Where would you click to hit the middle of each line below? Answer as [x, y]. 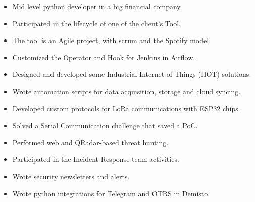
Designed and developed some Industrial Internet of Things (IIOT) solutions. [132, 74]
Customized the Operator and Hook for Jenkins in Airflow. [104, 57]
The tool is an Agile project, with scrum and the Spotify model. [112, 40]
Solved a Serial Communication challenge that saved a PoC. [105, 125]
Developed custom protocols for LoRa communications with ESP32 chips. [126, 108]
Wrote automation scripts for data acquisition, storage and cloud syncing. [126, 91]
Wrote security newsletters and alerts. [71, 176]
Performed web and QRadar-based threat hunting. [90, 142]
